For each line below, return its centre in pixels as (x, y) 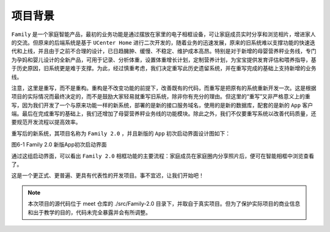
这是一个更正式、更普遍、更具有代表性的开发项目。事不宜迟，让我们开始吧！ (108, 176)
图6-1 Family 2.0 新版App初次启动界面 (59, 145)
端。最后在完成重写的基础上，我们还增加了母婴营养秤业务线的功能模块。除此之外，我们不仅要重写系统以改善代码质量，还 (164, 114)
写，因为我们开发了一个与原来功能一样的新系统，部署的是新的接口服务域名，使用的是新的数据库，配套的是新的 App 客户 (162, 105)
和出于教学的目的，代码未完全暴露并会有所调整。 (89, 212)
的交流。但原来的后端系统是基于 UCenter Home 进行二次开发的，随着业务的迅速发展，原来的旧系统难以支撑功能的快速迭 (163, 42)
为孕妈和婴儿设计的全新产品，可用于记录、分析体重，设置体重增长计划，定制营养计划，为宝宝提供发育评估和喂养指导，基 (164, 60)
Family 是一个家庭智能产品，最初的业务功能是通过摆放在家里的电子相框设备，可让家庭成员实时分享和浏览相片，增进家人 (163, 34)
